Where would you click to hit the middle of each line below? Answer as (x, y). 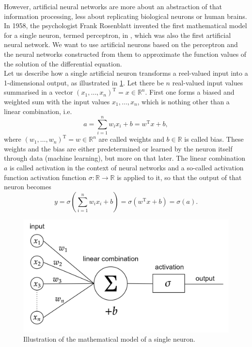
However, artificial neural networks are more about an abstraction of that (113, 6)
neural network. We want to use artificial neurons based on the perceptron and (121, 44)
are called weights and (131, 139)
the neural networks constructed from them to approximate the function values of (125, 54)
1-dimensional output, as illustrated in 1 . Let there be (84, 82)
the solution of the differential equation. (63, 63)
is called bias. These (214, 139)
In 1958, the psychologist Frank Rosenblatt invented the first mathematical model (126, 25)
